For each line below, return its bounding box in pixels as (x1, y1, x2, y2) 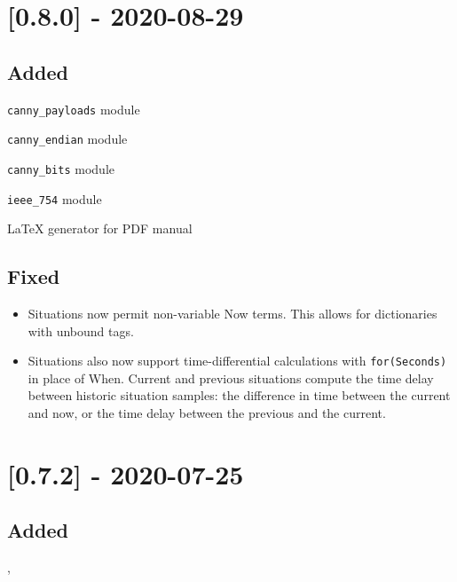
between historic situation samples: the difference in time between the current (28, 386, 451, 405)
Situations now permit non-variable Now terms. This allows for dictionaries (28, 304, 437, 322)
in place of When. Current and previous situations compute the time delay (28, 368, 434, 387)
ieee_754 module (7, 189, 102, 208)
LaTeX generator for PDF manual (7, 219, 193, 238)
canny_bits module (7, 159, 114, 177)
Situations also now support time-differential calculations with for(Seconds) (28, 351, 447, 370)
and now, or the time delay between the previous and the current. (28, 404, 386, 422)
